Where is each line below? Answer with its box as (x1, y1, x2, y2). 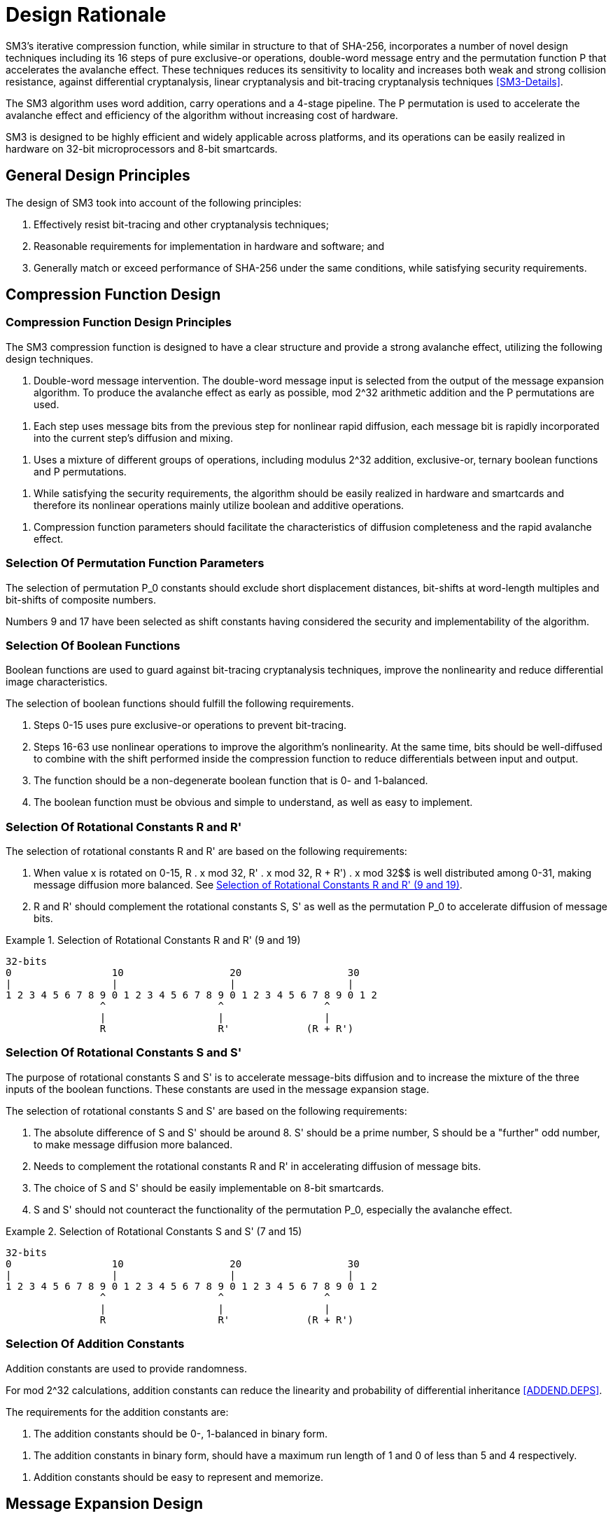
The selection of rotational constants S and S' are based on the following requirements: (6, 1104, 407, 1117)
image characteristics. (6, 676, 108, 688)
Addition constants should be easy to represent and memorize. (34, 1470, 323, 1483)
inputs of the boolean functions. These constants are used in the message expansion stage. (6, 1082, 430, 1095)
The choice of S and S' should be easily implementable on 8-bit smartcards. (34, 1181, 384, 1194)
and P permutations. (34, 465, 127, 478)
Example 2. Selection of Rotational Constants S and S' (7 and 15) (6, 1225, 302, 1237)
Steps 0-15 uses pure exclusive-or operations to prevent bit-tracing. (34, 719, 347, 732)
